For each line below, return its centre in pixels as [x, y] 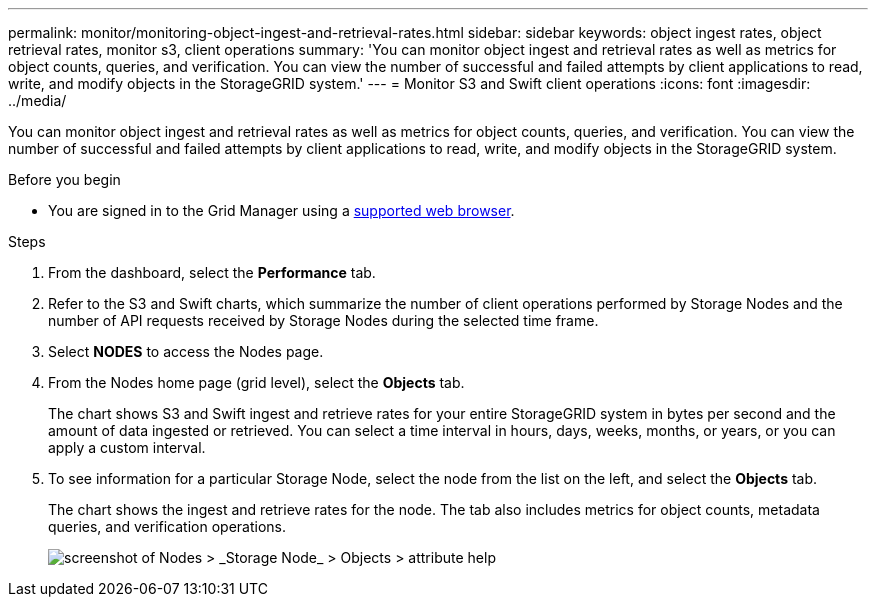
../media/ [37, 100]
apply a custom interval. [127, 447]
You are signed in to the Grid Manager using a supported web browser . [281, 210]
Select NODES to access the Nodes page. [186, 351]
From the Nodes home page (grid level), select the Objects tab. [256, 382]
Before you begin [64, 179]
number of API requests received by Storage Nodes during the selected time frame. [323, 320]
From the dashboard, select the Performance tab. [212, 272]
